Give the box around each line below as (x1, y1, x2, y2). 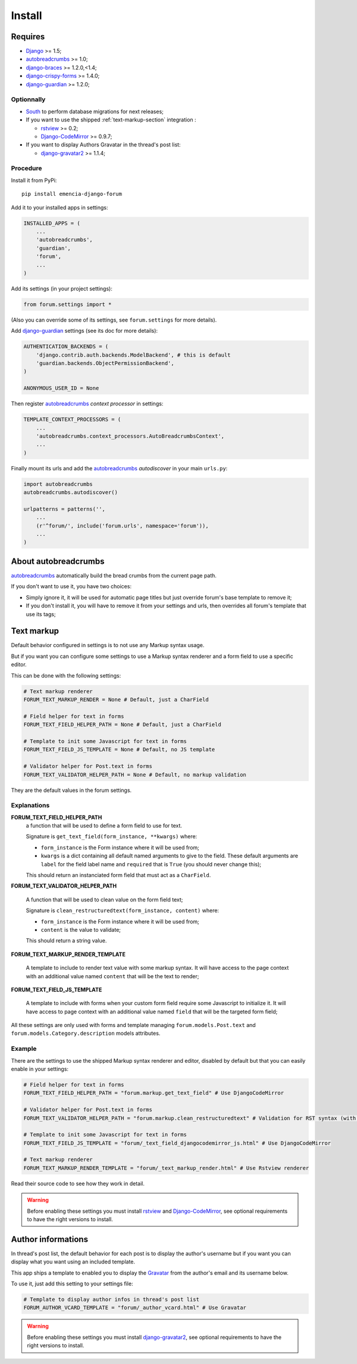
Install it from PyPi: (11, 176, 57, 184)
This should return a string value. (26, 937, 107, 944)
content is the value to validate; (40, 926, 121, 933)
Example (11, 1045, 37, 1053)
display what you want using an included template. (11, 1258, 136, 1265)
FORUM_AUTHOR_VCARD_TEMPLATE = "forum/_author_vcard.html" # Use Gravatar (23, 1304, 247, 1311)
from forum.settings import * (23, 301, 112, 308)
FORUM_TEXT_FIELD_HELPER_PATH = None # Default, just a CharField (23, 721, 221, 728)
